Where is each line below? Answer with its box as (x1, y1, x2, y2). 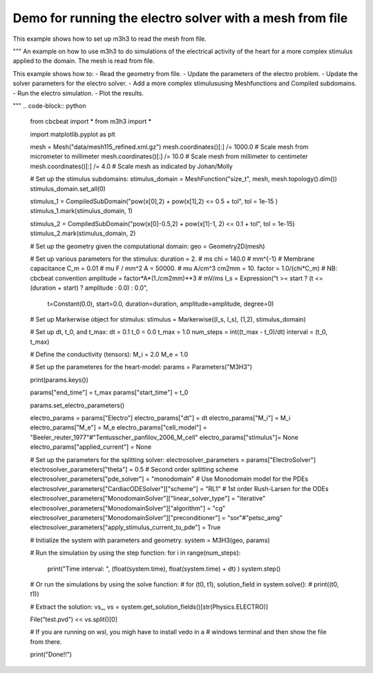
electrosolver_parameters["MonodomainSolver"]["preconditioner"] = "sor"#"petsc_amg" (30, 513, 283, 522)
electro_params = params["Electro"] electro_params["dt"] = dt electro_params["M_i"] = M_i (30, 414, 291, 422)
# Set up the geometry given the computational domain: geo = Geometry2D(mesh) (30, 242, 265, 250)
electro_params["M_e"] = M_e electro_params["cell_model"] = (30, 423, 207, 432)
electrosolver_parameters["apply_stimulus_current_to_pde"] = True (30, 523, 221, 532)
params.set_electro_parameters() (30, 401, 125, 409)
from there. (30, 637, 62, 646)
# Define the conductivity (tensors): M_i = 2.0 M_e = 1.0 (30, 350, 189, 359)
